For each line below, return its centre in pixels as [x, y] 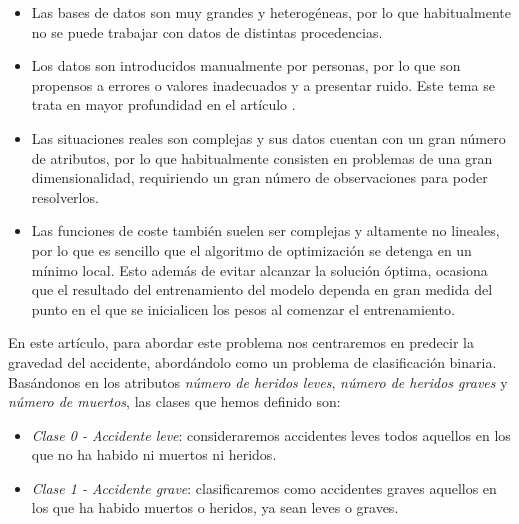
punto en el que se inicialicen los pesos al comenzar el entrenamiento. [243, 308]
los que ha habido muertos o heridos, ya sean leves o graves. [215, 507]
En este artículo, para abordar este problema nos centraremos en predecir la [241, 342]
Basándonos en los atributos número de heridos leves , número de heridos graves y [258, 381]
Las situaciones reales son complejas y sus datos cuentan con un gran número [268, 137]
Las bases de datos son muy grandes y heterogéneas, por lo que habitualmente [271, 12]
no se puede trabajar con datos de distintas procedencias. [207, 31]
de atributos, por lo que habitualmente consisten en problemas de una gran [262, 157]
